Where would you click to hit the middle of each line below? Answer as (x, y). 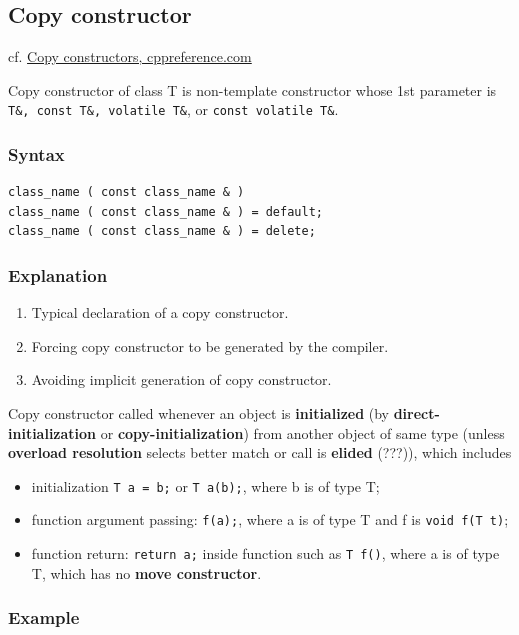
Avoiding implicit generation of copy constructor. (181, 379)
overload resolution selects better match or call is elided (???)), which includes (260, 452)
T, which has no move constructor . (146, 572)
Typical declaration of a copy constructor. (160, 312)
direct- (416, 413)
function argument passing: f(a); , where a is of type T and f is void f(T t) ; (270, 519)
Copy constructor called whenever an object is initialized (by (199, 413)
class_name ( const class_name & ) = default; (165, 211)
